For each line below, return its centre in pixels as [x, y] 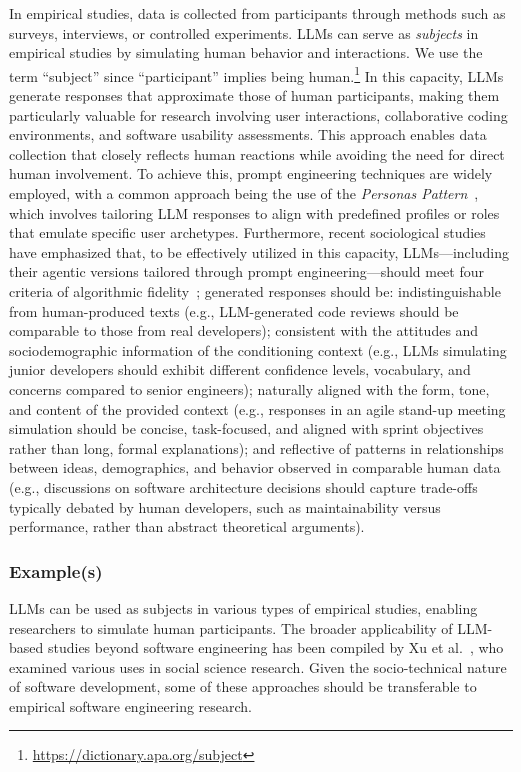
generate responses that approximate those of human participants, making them [254, 95]
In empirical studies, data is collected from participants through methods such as [257, 13]
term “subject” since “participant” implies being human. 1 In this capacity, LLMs [256, 74]
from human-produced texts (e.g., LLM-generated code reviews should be [234, 310]
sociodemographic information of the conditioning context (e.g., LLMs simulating [258, 349]
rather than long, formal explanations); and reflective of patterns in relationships [256, 447]
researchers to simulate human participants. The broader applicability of [231, 627]
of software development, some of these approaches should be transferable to [243, 686]
